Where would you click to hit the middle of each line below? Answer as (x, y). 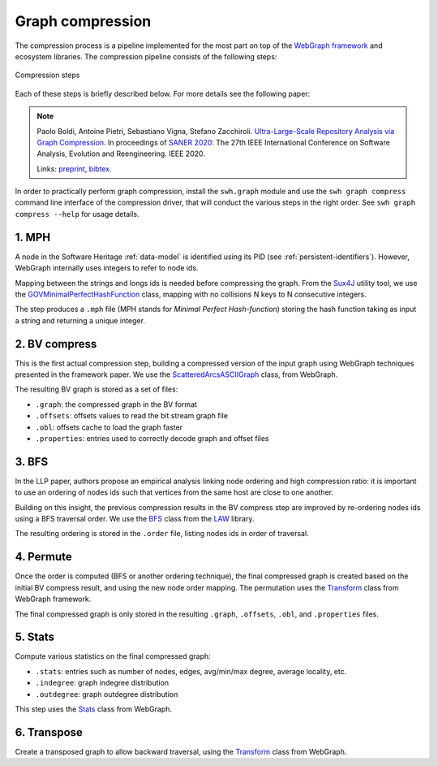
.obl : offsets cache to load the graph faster (109, 427)
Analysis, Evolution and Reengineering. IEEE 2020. (121, 154)
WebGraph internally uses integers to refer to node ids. (107, 268)
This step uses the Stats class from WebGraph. (93, 709)
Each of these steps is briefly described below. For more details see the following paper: (163, 93)
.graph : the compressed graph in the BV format (116, 404)
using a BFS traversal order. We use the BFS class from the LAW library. (135, 519)
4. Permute (43, 557)
